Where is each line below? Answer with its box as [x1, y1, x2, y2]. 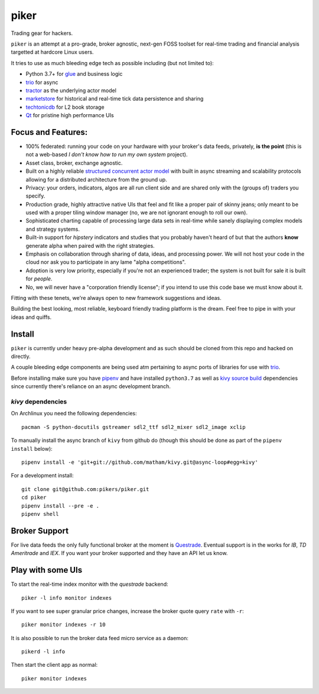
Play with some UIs [11, 565, 83, 575]
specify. [25, 192, 45, 199]
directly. [11, 353, 31, 360]
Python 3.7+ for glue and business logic [25, 70, 123, 78]
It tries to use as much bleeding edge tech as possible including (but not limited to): [11, 59, 214, 66]
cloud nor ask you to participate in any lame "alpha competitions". [25, 259, 186, 266]
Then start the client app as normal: [11, 661, 98, 669]
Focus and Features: [11, 127, 88, 137]
